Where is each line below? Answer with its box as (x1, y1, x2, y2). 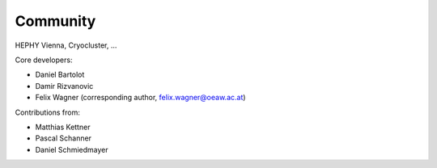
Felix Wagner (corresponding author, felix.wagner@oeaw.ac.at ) (35, 93, 246, 103)
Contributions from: (15, 107, 80, 117)
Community (15, 12, 96, 30)
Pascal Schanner (35, 133, 92, 143)
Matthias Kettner (35, 122, 91, 132)
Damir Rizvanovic (35, 81, 94, 90)
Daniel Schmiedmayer (35, 145, 108, 154)
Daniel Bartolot (35, 69, 85, 80)
